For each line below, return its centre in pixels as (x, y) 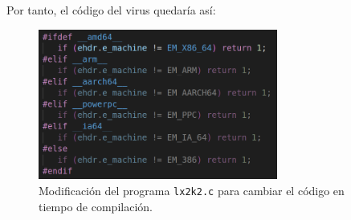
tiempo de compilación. (96, 206)
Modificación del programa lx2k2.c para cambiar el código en (192, 190)
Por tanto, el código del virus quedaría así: (111, 10)
